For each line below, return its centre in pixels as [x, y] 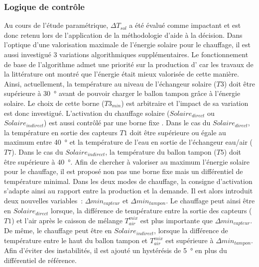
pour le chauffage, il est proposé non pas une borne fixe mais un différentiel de [124, 171]
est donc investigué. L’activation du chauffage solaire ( [87, 113]
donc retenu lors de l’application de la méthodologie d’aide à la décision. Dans [123, 35]
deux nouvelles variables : [44, 200]
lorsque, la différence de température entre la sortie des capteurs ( [151, 211]
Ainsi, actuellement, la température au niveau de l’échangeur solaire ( [110, 83]
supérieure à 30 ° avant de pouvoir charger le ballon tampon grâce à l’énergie [122, 93]
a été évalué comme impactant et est [185, 25]
